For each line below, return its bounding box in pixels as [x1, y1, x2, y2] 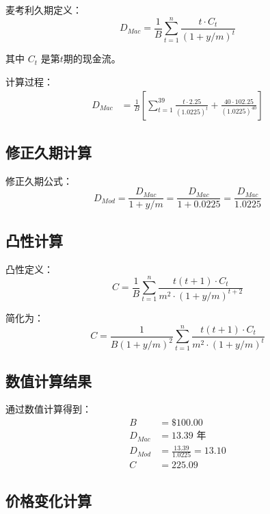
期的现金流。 [63, 51, 121, 66]
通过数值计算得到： [5, 402, 92, 416]
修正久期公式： [5, 173, 72, 188]
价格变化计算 [5, 489, 92, 511]
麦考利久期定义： [5, 3, 82, 16]
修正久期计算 [5, 141, 92, 162]
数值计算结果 [5, 370, 92, 391]
